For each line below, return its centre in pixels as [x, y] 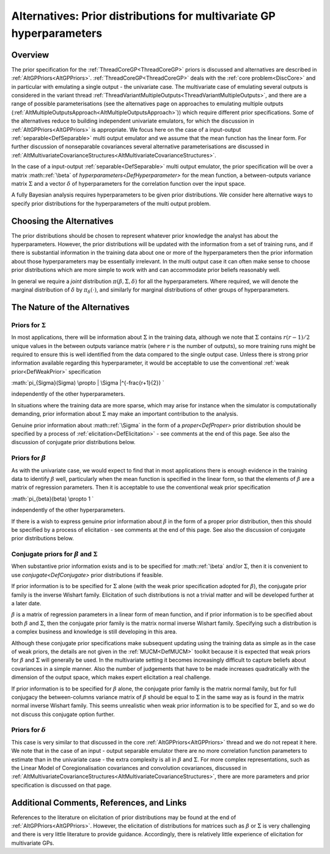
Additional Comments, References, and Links [99, 803]
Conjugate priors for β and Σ [54, 554]
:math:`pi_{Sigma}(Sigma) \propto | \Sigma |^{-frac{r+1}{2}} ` [88, 383]
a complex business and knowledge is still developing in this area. [94, 632]
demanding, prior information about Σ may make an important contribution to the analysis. [125, 414]
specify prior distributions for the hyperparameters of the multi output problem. [111, 203]
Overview [30, 55]
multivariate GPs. [33, 843]
